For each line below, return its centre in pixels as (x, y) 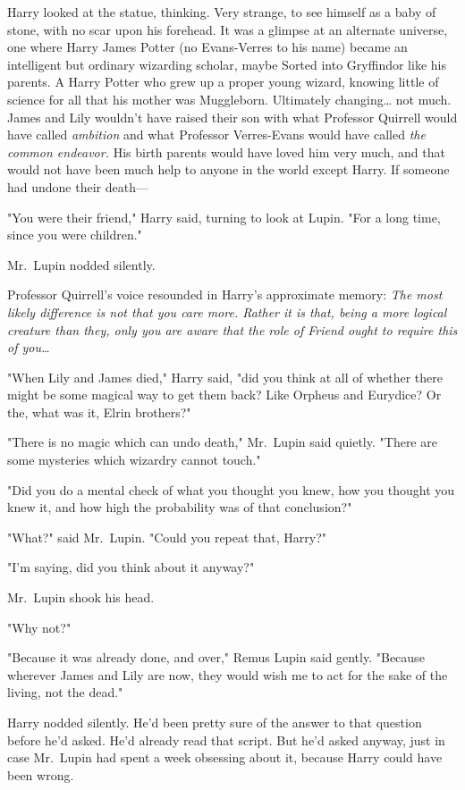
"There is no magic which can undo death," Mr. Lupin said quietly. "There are (222, 442)
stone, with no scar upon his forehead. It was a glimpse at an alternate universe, (228, 29)
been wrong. (41, 774)
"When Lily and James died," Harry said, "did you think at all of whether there (225, 377)
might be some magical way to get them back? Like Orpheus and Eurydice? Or (224, 395)
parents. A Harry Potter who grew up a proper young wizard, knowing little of (223, 82)
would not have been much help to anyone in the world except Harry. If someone (228, 169)
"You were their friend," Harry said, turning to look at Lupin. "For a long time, (224, 217)
